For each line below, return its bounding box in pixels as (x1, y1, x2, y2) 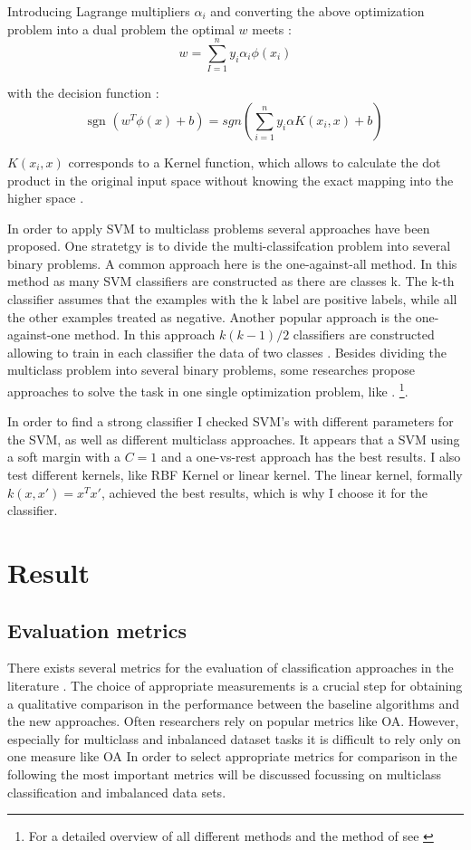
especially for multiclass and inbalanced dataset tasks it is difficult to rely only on (7, 729, 461, 748)
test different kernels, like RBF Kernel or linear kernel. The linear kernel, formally (7, 465, 463, 484)
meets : (252, 19, 292, 38)
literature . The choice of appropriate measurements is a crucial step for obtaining (7, 676, 463, 695)
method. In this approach (73, 325, 216, 344)
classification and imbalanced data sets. (7, 782, 226, 801)
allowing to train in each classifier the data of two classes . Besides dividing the (7, 342, 447, 361)
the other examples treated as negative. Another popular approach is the (7, 307, 412, 326)
